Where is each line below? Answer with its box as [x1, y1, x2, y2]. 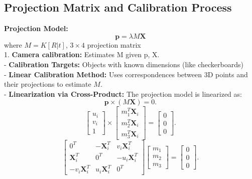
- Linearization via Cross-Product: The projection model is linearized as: [4, 88, 242, 99]
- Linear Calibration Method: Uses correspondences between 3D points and [4, 69, 248, 79]
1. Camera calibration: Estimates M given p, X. [4, 49, 160, 60]
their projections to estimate [4, 79, 91, 89]
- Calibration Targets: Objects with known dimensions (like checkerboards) [4, 59, 243, 69]
